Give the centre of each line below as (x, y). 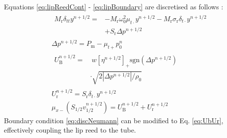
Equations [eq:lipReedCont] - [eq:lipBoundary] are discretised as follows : (114, 6)
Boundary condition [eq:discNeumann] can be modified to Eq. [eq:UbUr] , (114, 120)
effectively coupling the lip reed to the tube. (70, 130)
